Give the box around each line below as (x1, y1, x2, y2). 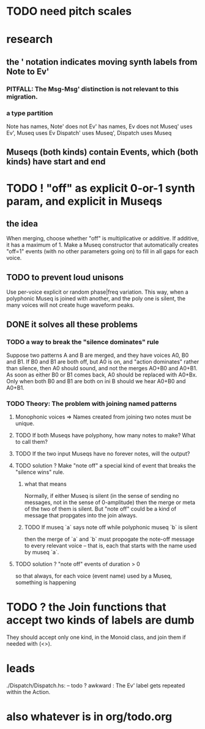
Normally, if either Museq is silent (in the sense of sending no (24, 492, 179, 500)
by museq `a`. (24, 549, 59, 556)
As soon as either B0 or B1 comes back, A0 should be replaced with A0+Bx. (6, 371, 198, 378)
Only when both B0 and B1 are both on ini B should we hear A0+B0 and (6, 377, 186, 384)
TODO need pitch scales (6, 4, 132, 18)
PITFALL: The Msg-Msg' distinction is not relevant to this (6, 85, 179, 93)
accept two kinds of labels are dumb (6, 613, 195, 627)
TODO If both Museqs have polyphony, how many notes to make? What (15, 432, 196, 439)
